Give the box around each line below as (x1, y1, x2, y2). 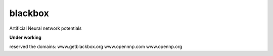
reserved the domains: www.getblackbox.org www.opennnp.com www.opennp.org (9, 43, 183, 50)
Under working (9, 34, 41, 40)
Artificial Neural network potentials (9, 25, 82, 31)
